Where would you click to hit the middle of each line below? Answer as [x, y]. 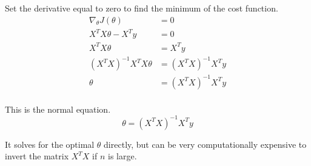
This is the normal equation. [58, 109]
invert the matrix [37, 156]
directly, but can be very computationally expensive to [205, 144]
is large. [122, 156]
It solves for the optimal [50, 144]
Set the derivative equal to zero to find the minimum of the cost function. [142, 8]
